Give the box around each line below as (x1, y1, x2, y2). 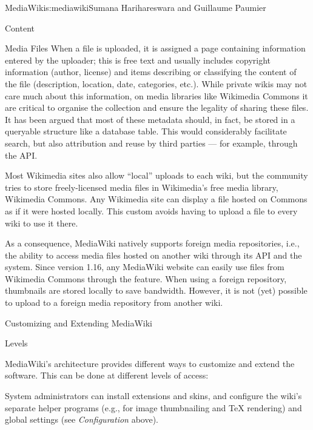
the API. (5, 148, 38, 161)
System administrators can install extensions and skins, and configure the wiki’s (5, 389, 302, 402)
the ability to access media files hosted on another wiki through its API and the (5, 248, 302, 261)
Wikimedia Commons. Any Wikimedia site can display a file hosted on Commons (5, 193, 308, 205)
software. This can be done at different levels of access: (5, 369, 209, 382)
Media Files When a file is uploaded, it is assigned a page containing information (5, 42, 306, 55)
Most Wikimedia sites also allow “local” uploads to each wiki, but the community (5, 169, 308, 182)
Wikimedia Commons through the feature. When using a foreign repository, (5, 272, 287, 285)
